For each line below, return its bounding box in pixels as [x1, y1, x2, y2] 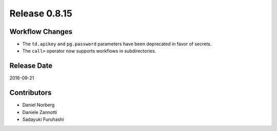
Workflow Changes [9, 27, 73, 36]
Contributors [9, 88, 52, 97]
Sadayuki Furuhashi [22, 116, 64, 123]
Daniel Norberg [22, 102, 55, 108]
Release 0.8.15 [9, 8, 73, 19]
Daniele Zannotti [22, 109, 57, 115]
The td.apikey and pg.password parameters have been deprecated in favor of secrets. [22, 41, 212, 47]
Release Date [9, 62, 53, 70]
